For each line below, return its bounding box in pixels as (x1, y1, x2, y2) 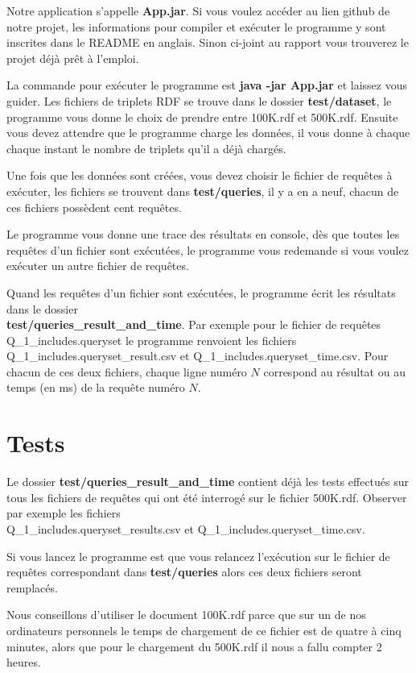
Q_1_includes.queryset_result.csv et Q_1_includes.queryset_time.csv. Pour (6, 347, 389, 364)
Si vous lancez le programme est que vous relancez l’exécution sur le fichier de (6, 547, 390, 564)
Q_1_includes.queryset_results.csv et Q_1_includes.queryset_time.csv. (6, 520, 365, 537)
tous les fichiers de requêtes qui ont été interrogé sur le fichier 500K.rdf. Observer (6, 488, 407, 505)
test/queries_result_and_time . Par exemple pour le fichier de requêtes (6, 316, 381, 333)
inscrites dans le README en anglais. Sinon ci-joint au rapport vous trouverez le (6, 34, 409, 51)
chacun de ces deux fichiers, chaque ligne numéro (6, 363, 247, 380)
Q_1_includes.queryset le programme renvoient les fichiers (6, 331, 297, 348)
